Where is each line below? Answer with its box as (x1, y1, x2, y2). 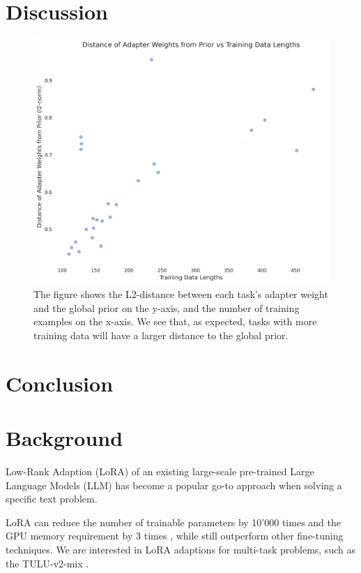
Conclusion (6, 369, 114, 397)
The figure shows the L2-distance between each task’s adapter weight (33, 287, 328, 302)
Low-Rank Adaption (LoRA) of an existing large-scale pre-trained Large (6, 463, 314, 478)
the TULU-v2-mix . (6, 556, 89, 570)
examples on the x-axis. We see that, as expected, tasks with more (33, 314, 317, 329)
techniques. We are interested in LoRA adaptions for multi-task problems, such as (6, 542, 355, 556)
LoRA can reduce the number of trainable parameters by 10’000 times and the (6, 514, 341, 529)
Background (6, 424, 123, 452)
